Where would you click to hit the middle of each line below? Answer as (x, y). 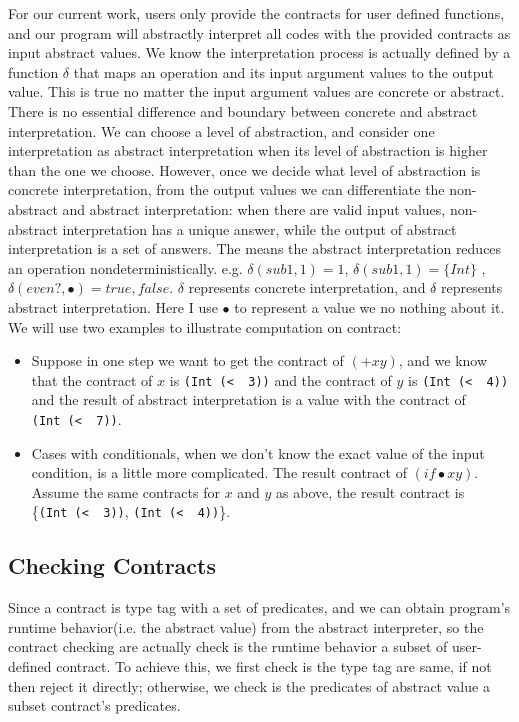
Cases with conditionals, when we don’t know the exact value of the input (258, 452)
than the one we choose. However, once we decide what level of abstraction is (244, 169)
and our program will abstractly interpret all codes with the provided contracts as (259, 32)
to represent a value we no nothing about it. (369, 306)
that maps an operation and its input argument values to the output (283, 71)
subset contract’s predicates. (94, 705)
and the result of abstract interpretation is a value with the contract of (248, 399)
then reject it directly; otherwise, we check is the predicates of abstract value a (249, 685)
